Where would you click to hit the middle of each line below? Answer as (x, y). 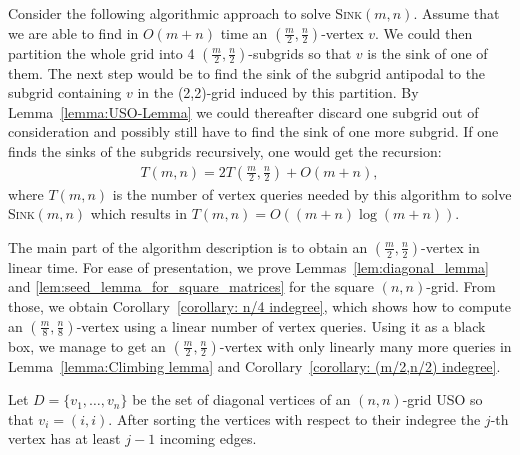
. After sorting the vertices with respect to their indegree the (294, 418)
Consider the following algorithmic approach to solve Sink (185, 13)
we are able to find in (73, 32)
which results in (139, 213)
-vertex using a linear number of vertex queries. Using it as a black (281, 325)
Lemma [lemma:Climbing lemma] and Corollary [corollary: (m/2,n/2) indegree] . (254, 365)
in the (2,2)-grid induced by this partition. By (278, 92)
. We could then (424, 32)
